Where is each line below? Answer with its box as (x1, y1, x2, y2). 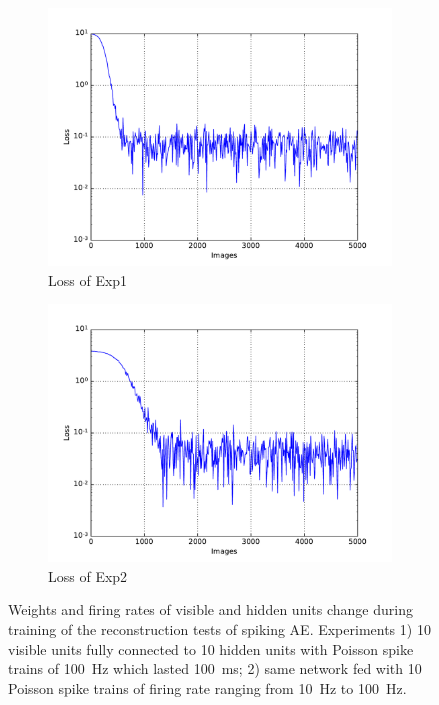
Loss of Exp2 (48, 565, 128, 586)
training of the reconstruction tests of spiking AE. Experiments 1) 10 (8, 618, 431, 639)
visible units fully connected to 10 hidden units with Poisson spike (8, 638, 414, 659)
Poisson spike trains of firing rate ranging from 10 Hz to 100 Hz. (8, 677, 407, 698)
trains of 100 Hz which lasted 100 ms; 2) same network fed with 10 (8, 658, 422, 679)
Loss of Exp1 (48, 269, 128, 290)
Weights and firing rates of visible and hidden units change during (8, 599, 413, 620)
